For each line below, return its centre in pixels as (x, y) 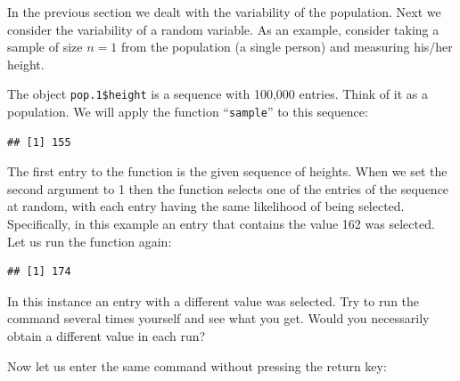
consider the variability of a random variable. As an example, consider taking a (223, 29)
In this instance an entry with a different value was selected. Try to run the (214, 300)
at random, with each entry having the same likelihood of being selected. (206, 206)
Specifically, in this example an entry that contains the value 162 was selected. (221, 224)
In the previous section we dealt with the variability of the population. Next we (224, 12)
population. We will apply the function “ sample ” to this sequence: (188, 112)
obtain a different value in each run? (107, 336)
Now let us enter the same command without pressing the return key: (197, 365)
